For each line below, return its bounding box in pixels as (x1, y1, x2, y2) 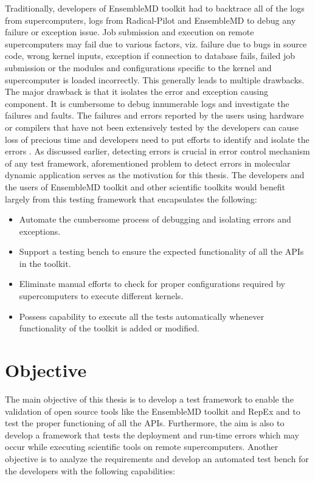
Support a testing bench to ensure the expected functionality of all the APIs (19, 245, 304, 258)
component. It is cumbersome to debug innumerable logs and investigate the (5, 97, 289, 109)
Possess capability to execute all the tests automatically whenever (19, 310, 265, 322)
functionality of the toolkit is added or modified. (19, 322, 199, 334)
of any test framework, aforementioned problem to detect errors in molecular (5, 156, 291, 169)
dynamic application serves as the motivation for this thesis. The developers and (5, 168, 305, 181)
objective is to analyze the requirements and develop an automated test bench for (5, 452, 309, 465)
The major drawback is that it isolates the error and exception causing (5, 85, 268, 98)
